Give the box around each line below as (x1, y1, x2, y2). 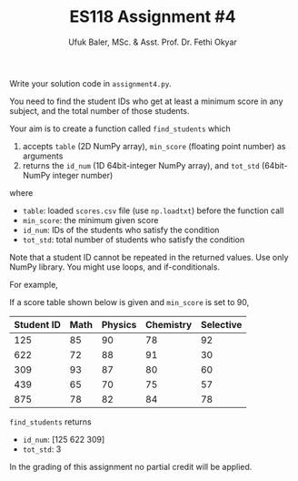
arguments (22, 150, 64, 161)
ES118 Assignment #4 (69, 6, 236, 27)
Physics (101, 318, 137, 331)
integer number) (52, 169, 114, 180)
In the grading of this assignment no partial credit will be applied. (9, 461, 253, 472)
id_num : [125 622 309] (22, 434, 105, 445)
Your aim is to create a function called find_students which (9, 123, 231, 134)
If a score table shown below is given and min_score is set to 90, (9, 296, 250, 307)
